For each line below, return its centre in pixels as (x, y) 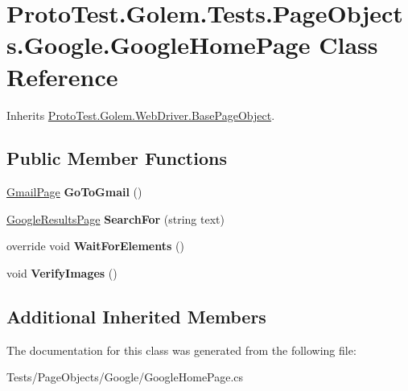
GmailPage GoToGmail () (74, 192)
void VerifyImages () (62, 273)
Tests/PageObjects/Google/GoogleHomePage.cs (125, 377)
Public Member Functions (117, 158)
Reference (62, 76)
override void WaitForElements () (95, 246)
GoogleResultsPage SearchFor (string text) (115, 218)
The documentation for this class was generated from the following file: (181, 350)
